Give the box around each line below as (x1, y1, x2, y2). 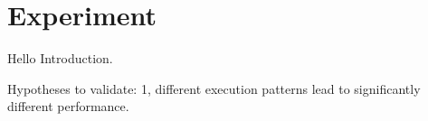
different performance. (7, 97, 129, 116)
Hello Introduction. (7, 49, 113, 68)
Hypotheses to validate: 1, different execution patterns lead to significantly (7, 79, 421, 98)
